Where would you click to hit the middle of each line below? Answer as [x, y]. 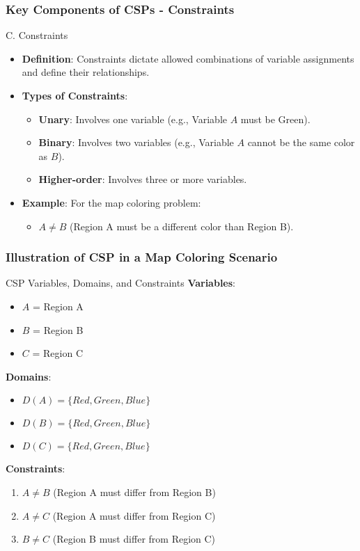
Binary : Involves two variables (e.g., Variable [136, 142]
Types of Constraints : [75, 95]
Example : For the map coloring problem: [111, 202]
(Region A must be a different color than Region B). [182, 226]
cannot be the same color [301, 142]
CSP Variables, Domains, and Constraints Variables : [121, 283]
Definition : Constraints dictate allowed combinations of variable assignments [188, 58]
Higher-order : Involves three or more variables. [143, 179]
